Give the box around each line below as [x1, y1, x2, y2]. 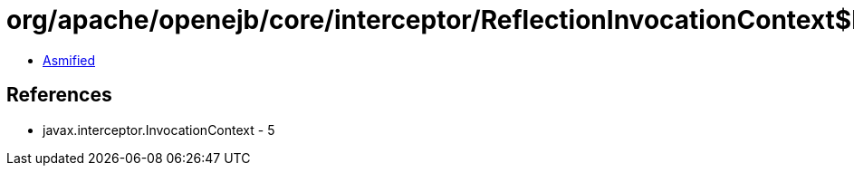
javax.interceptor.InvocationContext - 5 [43, 121, 275, 138]
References [6, 83, 112, 107]
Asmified [43, 52, 96, 68]
